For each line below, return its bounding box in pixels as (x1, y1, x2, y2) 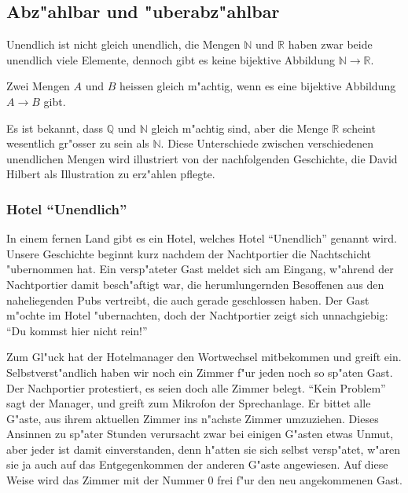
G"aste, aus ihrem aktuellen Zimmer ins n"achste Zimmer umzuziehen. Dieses (6, 410, 379, 426)
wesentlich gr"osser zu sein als (6, 135, 149, 152)
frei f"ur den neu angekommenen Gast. (217, 472, 402, 488)
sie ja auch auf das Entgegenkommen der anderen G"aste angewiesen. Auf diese (6, 456, 388, 473)
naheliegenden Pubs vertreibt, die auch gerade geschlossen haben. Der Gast (6, 291, 369, 308)
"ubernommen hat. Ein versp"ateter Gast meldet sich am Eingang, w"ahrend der (6, 261, 394, 277)
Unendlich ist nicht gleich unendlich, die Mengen (6, 36, 241, 53)
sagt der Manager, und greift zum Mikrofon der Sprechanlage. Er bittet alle (6, 395, 371, 411)
